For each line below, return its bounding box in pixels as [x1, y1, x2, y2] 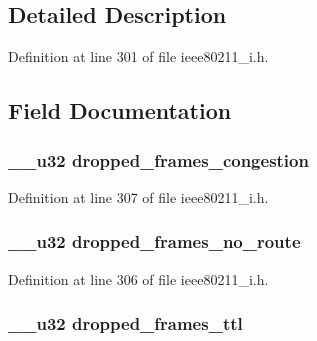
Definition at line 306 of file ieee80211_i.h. [8, 268, 269, 289]
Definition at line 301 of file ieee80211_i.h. [8, 46, 269, 67]
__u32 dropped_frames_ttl [8, 311, 243, 336]
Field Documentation [8, 95, 232, 126]
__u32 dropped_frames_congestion [8, 147, 309, 172]
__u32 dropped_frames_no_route [8, 229, 301, 254]
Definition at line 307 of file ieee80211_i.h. [8, 186, 269, 207]
